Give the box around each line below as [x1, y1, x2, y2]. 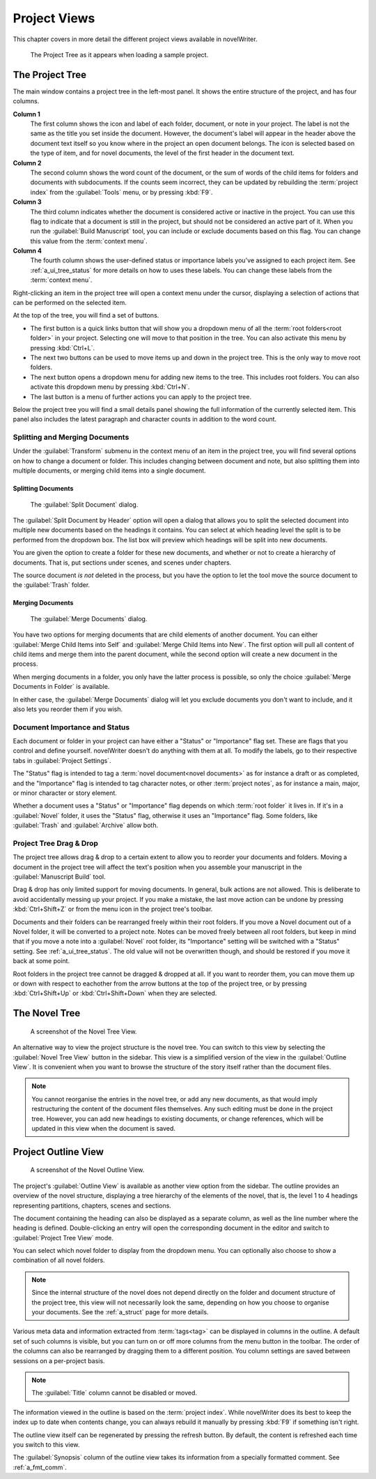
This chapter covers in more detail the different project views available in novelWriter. [13, 35, 258, 43]
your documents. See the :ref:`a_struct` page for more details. [31, 1308, 209, 1316]
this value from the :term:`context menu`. [30, 237, 148, 245]
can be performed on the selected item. [13, 299, 127, 307]
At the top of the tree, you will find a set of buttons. [13, 311, 159, 320]
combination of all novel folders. [13, 1256, 105, 1265]
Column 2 [13, 158, 42, 167]
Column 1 [13, 110, 41, 118]
